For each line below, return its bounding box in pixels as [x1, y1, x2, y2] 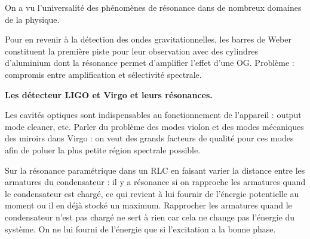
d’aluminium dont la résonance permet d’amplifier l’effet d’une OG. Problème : [5, 56, 294, 69]
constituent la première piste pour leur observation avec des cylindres [5, 44, 259, 57]
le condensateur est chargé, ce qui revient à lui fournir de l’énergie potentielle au [5, 187, 299, 199]
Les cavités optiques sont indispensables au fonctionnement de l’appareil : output [5, 108, 302, 121]
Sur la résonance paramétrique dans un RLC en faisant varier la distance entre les [5, 164, 305, 176]
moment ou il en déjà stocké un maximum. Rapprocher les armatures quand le [5, 199, 292, 211]
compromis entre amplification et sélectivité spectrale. [5, 68, 202, 80]
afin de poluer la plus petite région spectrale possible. [5, 143, 201, 156]
